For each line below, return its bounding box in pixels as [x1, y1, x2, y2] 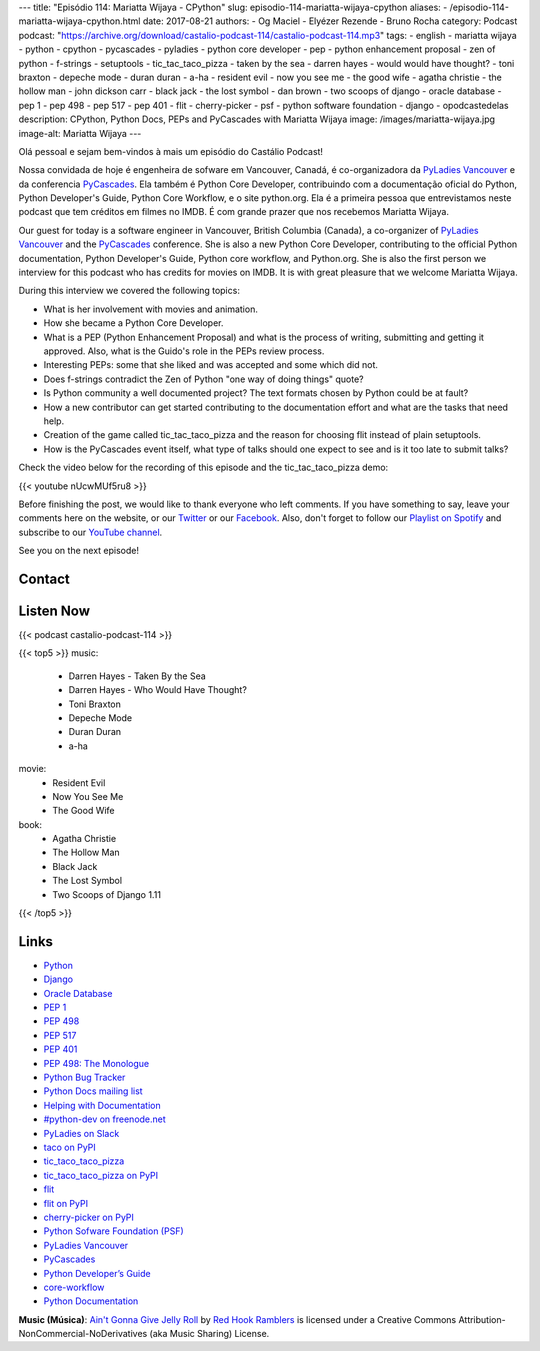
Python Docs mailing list [43, 1085, 144, 1097]
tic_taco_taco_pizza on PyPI [43, 1169, 159, 1181]
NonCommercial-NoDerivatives [18, 1328, 148, 1340]
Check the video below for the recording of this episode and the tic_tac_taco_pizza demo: [18, 461, 389, 474]
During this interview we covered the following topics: [18, 285, 240, 297]
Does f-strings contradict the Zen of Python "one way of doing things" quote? [43, 373, 364, 385]
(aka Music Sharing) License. [149, 1328, 270, 1340]
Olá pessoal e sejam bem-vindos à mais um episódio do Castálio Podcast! [18, 145, 324, 157]
